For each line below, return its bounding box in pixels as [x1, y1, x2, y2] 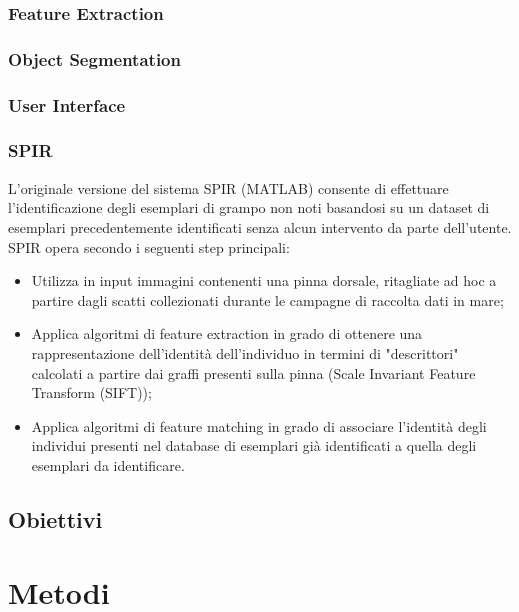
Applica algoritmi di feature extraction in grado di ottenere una [31, 323, 423, 344]
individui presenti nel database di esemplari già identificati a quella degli [31, 435, 477, 456]
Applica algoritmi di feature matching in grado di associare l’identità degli [31, 415, 487, 436]
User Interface [8, 92, 126, 117]
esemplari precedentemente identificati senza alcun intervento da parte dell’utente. [8, 216, 512, 237]
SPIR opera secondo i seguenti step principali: [8, 236, 290, 257]
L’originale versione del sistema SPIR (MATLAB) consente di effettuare [8, 177, 449, 198]
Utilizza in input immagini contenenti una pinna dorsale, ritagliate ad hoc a [31, 270, 497, 291]
